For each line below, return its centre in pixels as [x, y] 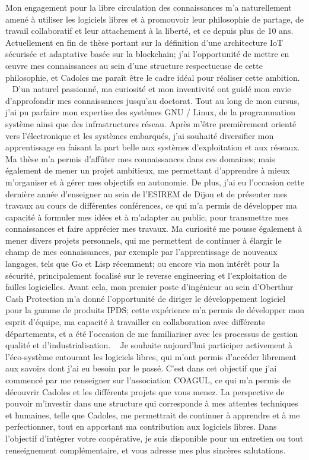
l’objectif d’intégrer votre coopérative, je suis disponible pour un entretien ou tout [154, 438]
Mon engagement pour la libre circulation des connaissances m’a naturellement [149, 7]
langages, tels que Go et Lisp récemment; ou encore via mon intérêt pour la [143, 264]
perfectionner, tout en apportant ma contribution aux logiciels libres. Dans [141, 426]
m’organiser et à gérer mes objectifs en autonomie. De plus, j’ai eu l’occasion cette [155, 182]
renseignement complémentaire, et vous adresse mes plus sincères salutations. [146, 450]
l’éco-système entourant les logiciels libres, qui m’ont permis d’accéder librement [151, 356]
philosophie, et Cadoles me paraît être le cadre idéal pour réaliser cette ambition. [153, 77]
